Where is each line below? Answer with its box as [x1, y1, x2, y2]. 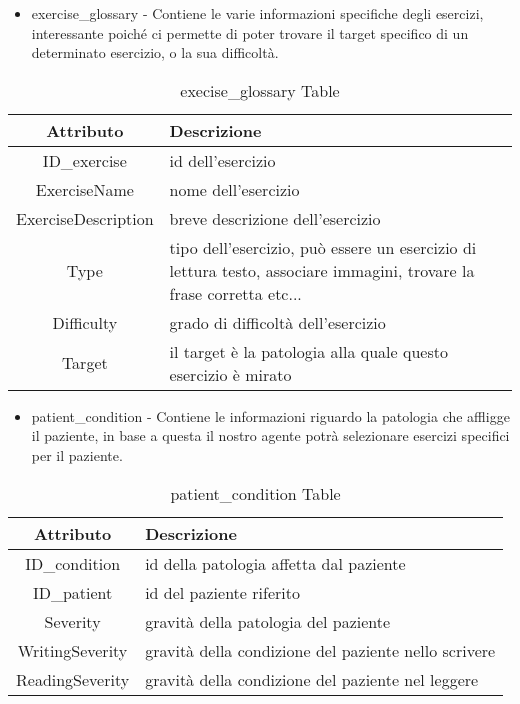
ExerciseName [35, 177, 134, 201]
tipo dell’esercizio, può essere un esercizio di [169, 235, 477, 259]
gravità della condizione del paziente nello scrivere [145, 638, 496, 662]
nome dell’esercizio [169, 177, 300, 201]
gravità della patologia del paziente [145, 609, 391, 633]
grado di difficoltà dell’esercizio [169, 310, 386, 334]
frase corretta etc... [169, 281, 302, 305]
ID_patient [32, 580, 113, 604]
